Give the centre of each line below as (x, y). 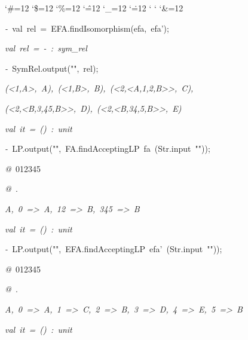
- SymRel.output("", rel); (52, 68)
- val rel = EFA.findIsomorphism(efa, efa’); (87, 28)
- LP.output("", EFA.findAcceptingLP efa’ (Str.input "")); (114, 249)
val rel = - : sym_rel (46, 48)
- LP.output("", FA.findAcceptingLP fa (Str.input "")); (108, 148)
